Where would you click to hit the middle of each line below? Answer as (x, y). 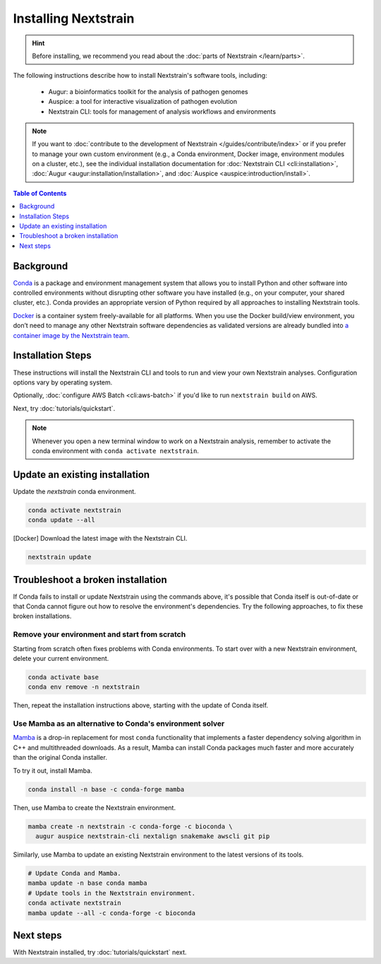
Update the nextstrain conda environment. (75, 491)
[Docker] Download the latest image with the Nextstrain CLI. (100, 539)
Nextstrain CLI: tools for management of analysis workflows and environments (162, 111)
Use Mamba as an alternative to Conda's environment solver (119, 724)
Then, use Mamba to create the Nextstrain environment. (95, 807)
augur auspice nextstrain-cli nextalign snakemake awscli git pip (153, 836)
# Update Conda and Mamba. (74, 873)
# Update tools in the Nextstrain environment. (111, 893)
